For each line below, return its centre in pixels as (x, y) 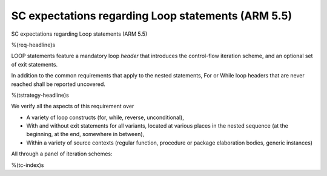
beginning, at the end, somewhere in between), (85, 134)
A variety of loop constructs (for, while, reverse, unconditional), (105, 117)
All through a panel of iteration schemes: (62, 154)
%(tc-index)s (28, 165)
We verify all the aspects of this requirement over (73, 106)
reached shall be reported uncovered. (58, 84)
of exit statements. (34, 64)
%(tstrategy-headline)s (40, 95)
